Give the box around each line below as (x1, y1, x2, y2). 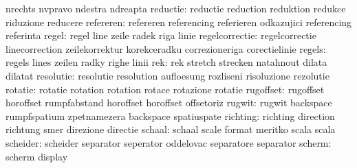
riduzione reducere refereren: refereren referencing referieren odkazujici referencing (6, 14, 352, 29)
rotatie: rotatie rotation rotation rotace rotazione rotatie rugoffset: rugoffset (6, 82, 325, 96)
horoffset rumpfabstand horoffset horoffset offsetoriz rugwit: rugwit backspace (6, 95, 332, 110)
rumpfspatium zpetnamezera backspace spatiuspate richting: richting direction (6, 108, 335, 123)
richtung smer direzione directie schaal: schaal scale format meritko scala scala (6, 122, 336, 136)
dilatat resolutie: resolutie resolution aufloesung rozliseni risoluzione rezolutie (6, 68, 329, 82)
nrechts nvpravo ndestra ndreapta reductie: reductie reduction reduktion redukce (6, 1, 346, 15)
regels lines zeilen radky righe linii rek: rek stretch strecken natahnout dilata (6, 55, 327, 69)
